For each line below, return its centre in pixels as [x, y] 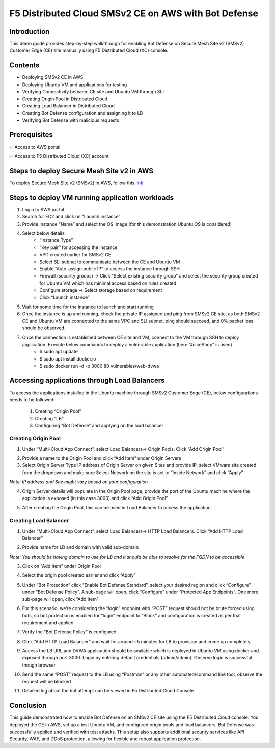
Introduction [30, 31]
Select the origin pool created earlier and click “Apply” [79, 575]
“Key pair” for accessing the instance [78, 247]
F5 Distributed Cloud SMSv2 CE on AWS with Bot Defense [134, 13]
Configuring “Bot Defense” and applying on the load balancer [99, 426]
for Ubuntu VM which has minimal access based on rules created [108, 283]
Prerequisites [31, 135]
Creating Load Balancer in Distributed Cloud [68, 106]
